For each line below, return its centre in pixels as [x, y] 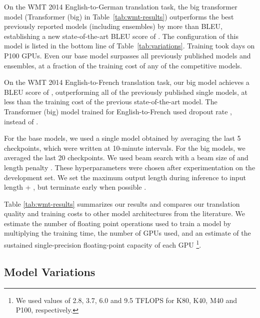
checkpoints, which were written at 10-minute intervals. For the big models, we [125, 148]
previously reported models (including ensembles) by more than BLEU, [113, 26]
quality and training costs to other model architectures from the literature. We [124, 213]
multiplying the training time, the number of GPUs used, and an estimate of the [127, 233]
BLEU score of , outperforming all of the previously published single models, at [126, 92]
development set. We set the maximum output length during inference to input [125, 177]
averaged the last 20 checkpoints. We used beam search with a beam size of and [126, 158]
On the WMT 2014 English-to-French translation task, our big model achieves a [127, 82]
